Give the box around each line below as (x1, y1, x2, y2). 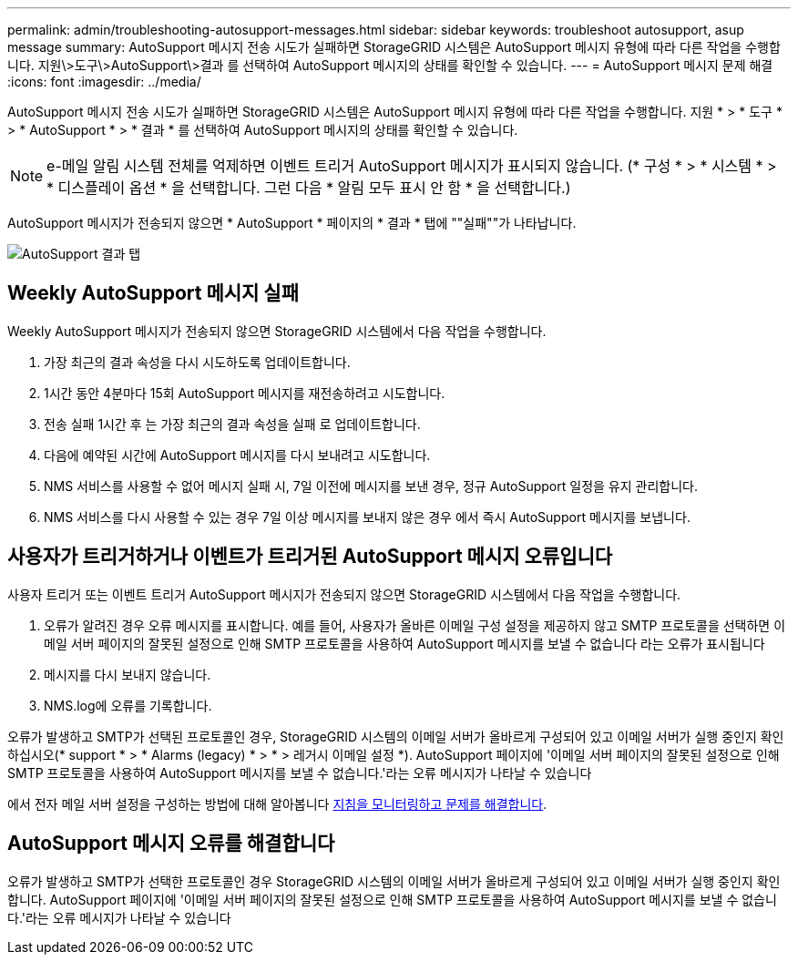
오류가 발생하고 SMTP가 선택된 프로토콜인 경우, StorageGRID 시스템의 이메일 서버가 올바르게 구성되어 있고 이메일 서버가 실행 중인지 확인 (7, 728, 784, 744)
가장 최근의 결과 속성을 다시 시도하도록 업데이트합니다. (44, 353, 351, 370)
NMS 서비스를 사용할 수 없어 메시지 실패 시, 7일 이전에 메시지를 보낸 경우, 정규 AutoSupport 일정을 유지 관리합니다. (44, 477, 698, 494)
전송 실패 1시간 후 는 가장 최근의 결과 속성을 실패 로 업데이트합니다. (44, 415, 421, 432)
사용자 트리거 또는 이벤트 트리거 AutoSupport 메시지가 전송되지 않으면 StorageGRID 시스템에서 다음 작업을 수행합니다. (7, 586, 681, 602)
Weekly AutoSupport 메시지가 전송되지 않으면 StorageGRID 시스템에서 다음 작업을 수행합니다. (7, 322, 547, 339)
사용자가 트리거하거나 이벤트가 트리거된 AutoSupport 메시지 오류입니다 (7, 545, 613, 568)
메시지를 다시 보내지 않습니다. (44, 666, 211, 682)
